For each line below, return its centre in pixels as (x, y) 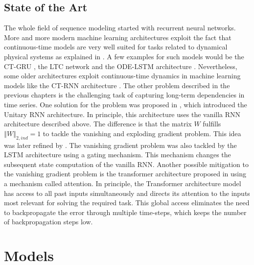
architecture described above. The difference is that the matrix (98, 124)
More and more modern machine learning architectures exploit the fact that (118, 37)
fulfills (212, 124)
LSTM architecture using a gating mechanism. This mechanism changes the (117, 155)
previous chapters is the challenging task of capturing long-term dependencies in (124, 95)
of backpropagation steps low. (48, 222)
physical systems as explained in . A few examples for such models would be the (124, 56)
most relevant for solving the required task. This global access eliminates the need (127, 203)
